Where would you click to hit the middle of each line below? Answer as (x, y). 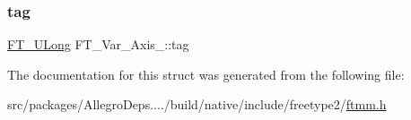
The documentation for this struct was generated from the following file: (206, 74)
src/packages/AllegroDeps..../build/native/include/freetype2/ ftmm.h (197, 104)
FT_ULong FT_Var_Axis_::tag (98, 44)
